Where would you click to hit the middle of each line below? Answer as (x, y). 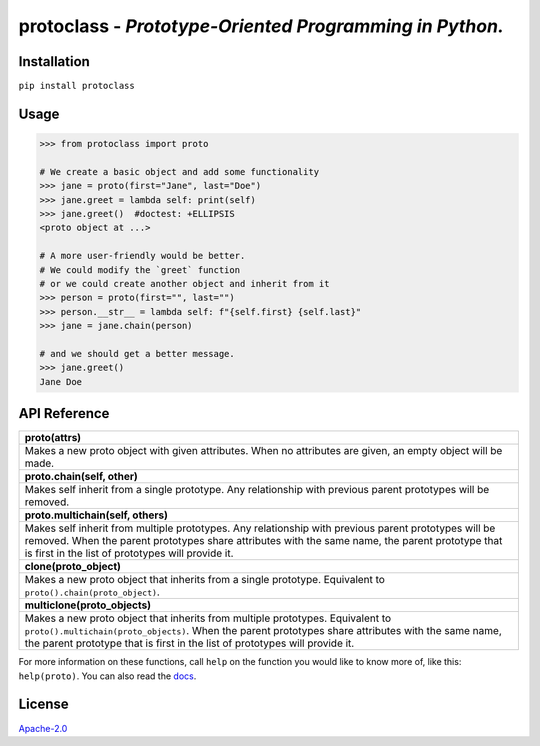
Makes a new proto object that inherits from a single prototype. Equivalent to (204, 580)
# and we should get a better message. (137, 353)
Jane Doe (61, 381)
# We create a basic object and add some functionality (179, 171)
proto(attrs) (53, 438)
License (43, 704)
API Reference (64, 413)
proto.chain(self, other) (81, 477)
